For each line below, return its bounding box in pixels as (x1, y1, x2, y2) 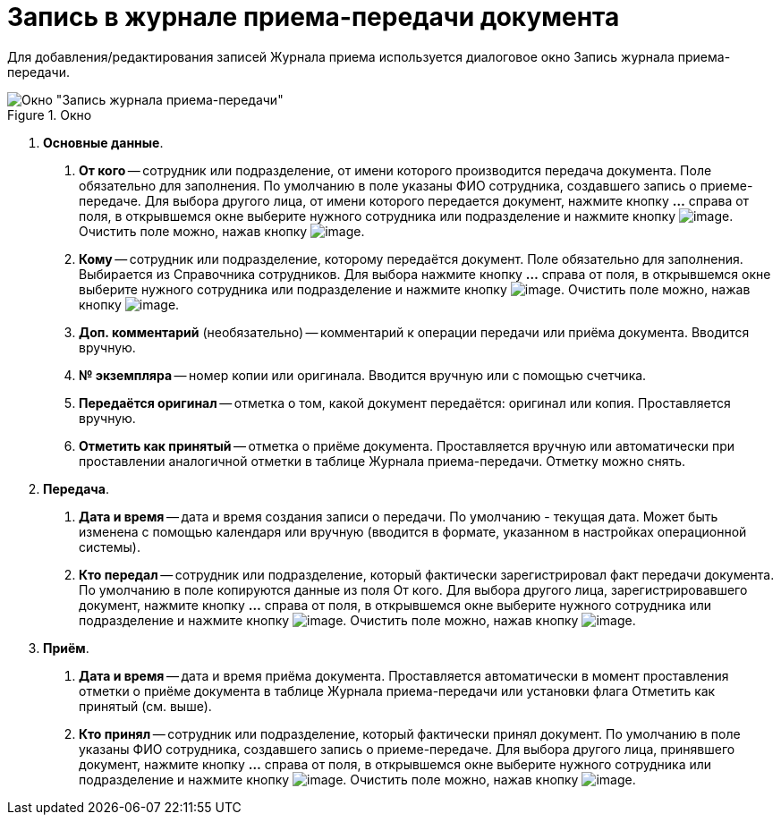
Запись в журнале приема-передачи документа (7, 2, 620, 32)
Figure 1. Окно (7, 106, 92, 123)
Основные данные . (43, 134, 164, 150)
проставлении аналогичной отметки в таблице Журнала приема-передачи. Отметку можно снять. (79, 453, 686, 469)
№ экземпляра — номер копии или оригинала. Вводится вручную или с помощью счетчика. (79, 367, 647, 383)
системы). (79, 538, 140, 555)
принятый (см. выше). (79, 698, 212, 714)
